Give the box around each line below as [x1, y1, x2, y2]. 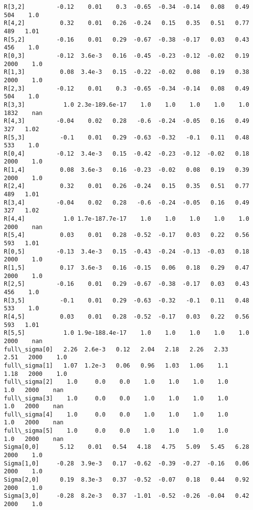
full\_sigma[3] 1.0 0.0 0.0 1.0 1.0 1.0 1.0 [4, 394, 229, 402]
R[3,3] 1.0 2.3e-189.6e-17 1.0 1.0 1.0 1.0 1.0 [4, 101, 250, 108]
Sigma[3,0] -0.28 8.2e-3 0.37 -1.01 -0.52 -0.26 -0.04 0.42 [4, 492, 250, 500]
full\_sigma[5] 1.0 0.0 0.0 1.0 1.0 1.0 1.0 [4, 427, 229, 435]
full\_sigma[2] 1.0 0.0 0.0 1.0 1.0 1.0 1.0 [4, 378, 229, 386]
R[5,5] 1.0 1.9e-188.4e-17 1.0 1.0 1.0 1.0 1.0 [4, 329, 250, 337]
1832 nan [4, 109, 43, 116]
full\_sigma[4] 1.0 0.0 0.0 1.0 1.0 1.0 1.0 [4, 411, 229, 418]
